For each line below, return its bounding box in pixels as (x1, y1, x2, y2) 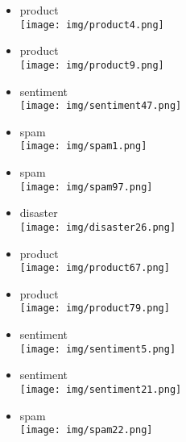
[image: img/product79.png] (19, 302, 170, 315)
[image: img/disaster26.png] (19, 221, 176, 233)
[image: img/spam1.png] (19, 140, 147, 152)
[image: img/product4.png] (19, 19, 164, 31)
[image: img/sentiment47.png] (19, 100, 182, 112)
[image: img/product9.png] (19, 59, 164, 71)
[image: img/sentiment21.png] (19, 383, 182, 395)
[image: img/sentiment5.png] (19, 343, 176, 355)
